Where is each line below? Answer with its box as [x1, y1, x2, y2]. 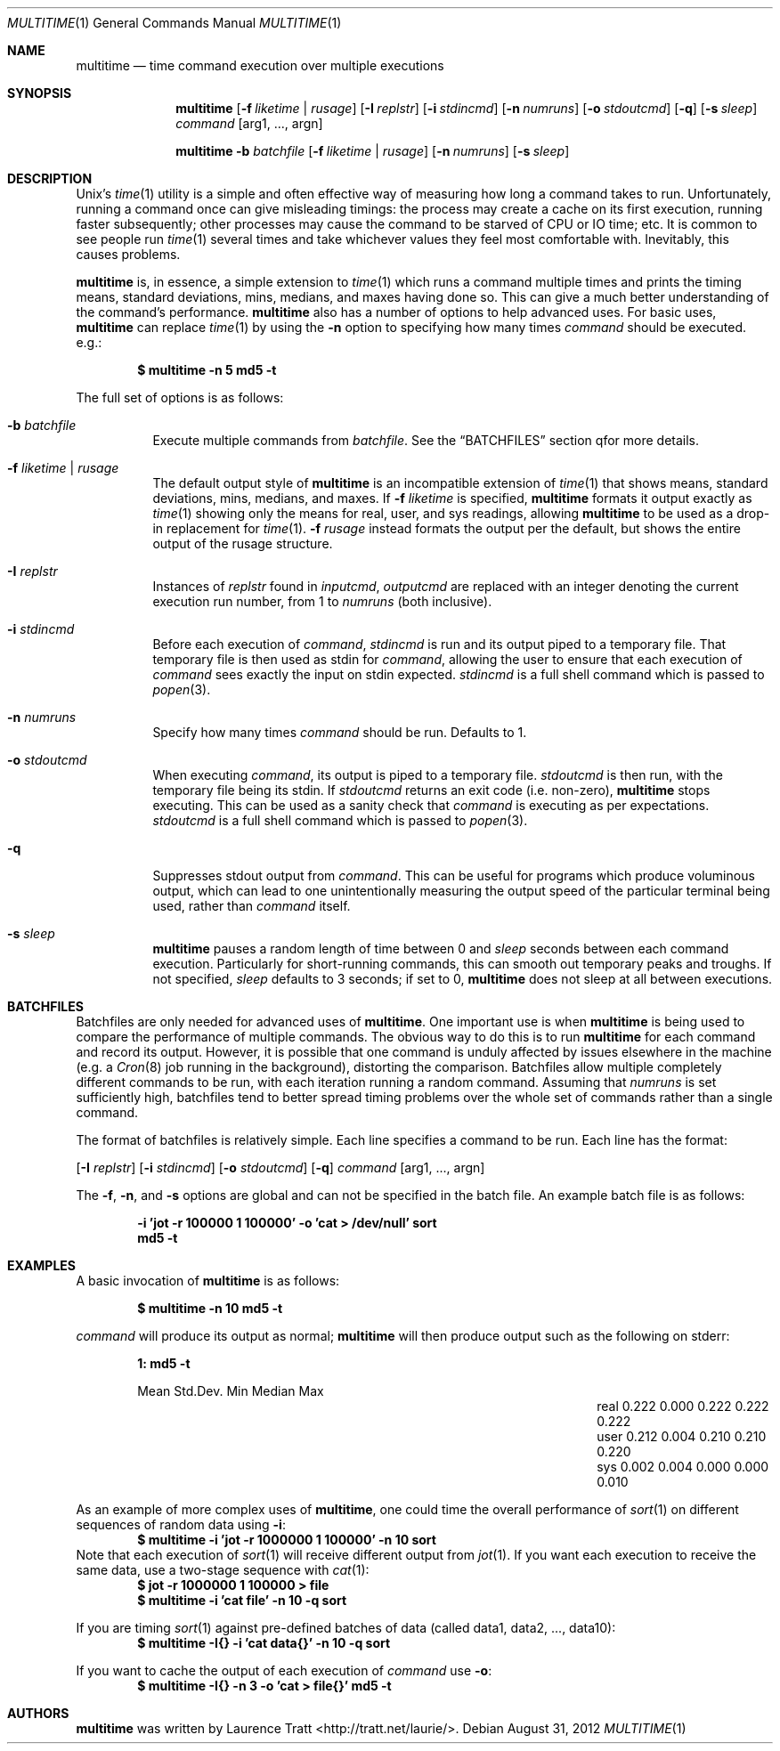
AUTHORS [7, 1706, 69, 1721]
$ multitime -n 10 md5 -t [137, 1301, 283, 1316]
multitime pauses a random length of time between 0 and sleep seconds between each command [152, 941, 729, 956]
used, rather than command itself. [152, 898, 351, 913]
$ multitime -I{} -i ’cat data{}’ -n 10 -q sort [137, 1635, 391, 1650]
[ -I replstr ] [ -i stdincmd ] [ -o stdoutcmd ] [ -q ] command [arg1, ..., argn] [76, 1160, 485, 1175]
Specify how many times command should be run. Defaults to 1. [152, 725, 527, 740]
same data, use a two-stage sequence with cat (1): [76, 1562, 370, 1577]
